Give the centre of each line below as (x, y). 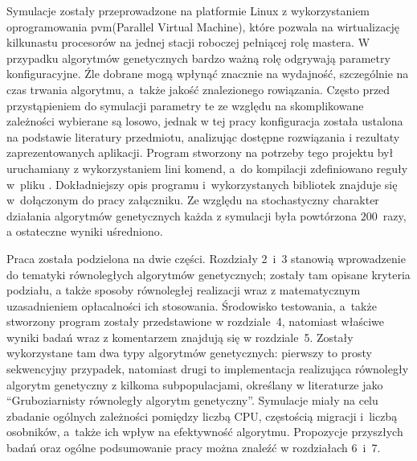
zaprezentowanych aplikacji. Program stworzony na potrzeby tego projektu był (200, 152)
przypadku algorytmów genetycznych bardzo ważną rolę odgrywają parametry (198, 58)
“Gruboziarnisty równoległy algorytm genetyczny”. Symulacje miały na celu (192, 400)
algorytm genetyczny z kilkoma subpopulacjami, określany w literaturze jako (195, 384)
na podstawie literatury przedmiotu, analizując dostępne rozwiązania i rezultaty (203, 136)
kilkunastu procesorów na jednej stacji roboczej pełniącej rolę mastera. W (188, 42)
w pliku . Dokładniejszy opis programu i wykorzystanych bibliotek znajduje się (202, 184)
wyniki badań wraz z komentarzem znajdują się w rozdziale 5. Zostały (180, 337)
